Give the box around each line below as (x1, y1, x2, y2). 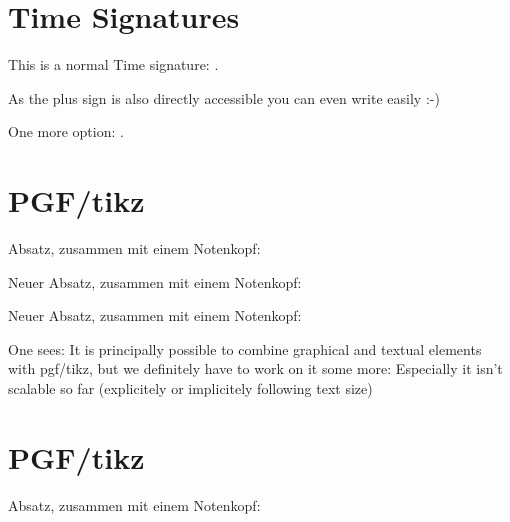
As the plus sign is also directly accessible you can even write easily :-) (8, 87, 440, 108)
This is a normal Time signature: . (8, 54, 219, 75)
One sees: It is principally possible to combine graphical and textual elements (8, 338, 482, 359)
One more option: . (8, 121, 124, 142)
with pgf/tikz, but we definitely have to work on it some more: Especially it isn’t (8, 358, 503, 379)
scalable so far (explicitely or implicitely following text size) (8, 378, 373, 398)
